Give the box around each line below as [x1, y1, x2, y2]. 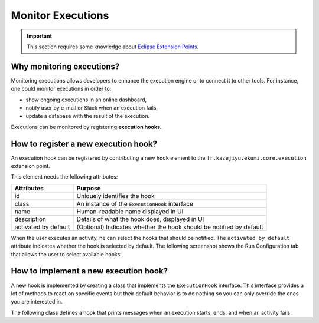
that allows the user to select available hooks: [11, 251, 122, 258]
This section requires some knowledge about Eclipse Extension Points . [27, 43, 199, 50]
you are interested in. [11, 298, 63, 305]
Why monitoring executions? [11, 61, 120, 71]
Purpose [76, 184, 101, 192]
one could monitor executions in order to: [11, 85, 112, 93]
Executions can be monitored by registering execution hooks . [11, 123, 162, 130]
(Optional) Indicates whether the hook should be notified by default [76, 223, 263, 231]
